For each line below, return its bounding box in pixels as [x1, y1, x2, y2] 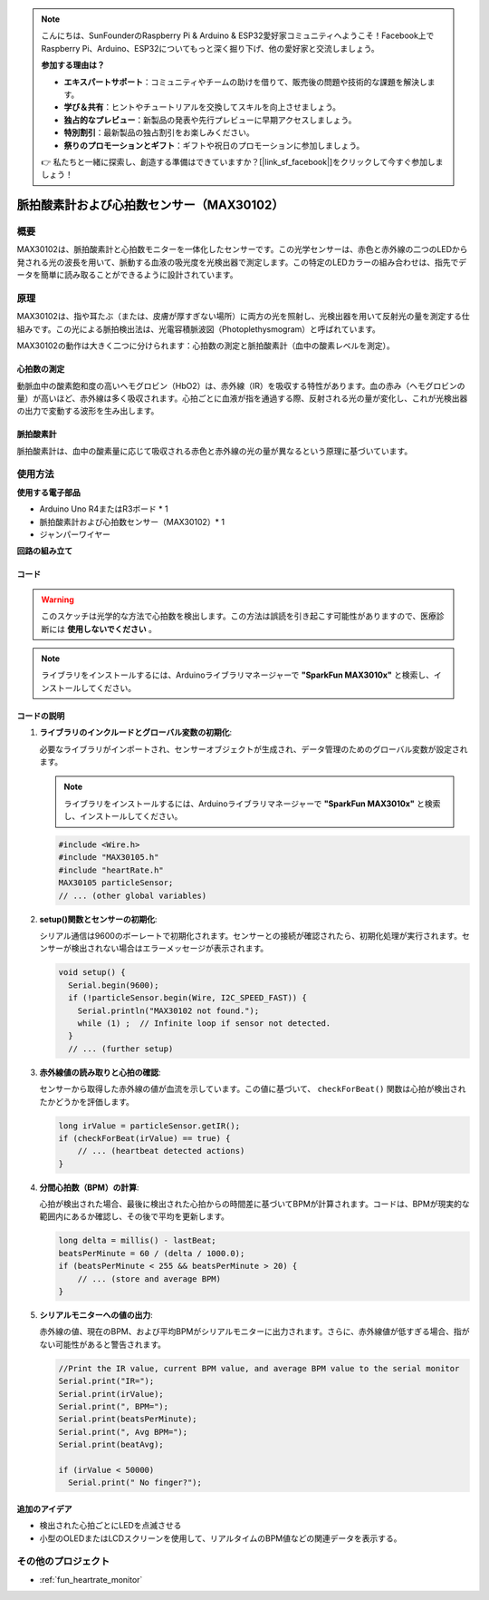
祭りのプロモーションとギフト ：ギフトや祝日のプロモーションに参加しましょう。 [63, 140, 365, 151]
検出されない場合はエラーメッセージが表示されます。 [71, 943, 269, 954]
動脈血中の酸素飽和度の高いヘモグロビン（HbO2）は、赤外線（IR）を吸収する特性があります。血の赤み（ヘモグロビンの [16, 380, 465, 391]
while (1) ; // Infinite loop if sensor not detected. [77, 1018, 331, 1029]
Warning [41, 594, 74, 605]
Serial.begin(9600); [68, 980, 159, 990]
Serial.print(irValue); [58, 1389, 165, 1399]
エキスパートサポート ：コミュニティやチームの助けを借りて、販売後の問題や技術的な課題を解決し [63, 76, 427, 87]
